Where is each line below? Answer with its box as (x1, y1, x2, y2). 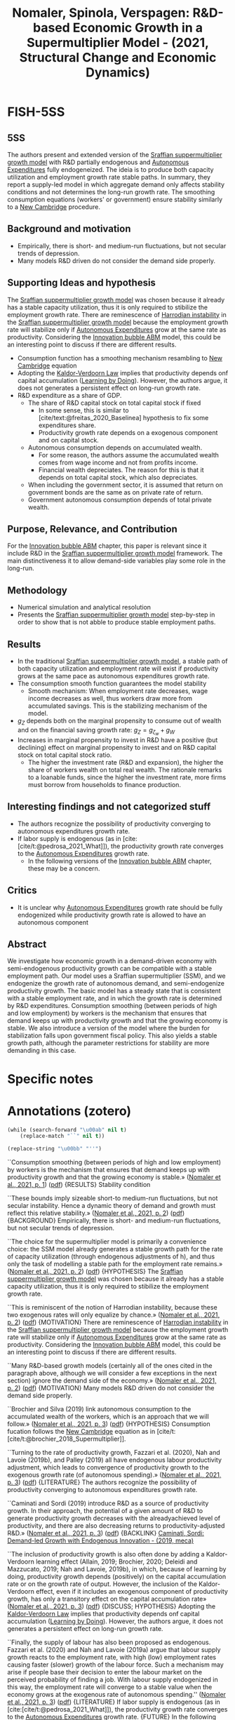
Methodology (7, 584, 68, 596)
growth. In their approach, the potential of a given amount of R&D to (7, 1507, 203, 1515)
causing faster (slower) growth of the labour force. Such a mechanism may (7, 1660, 224, 1669)
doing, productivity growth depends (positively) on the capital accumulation (7, 1573, 227, 1581)
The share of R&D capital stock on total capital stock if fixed (27, 398, 201, 407)
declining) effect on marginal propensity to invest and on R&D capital (17, 743, 216, 751)
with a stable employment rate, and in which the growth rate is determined (7, 994, 222, 1002)
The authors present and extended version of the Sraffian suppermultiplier (7, 151, 222, 159)
